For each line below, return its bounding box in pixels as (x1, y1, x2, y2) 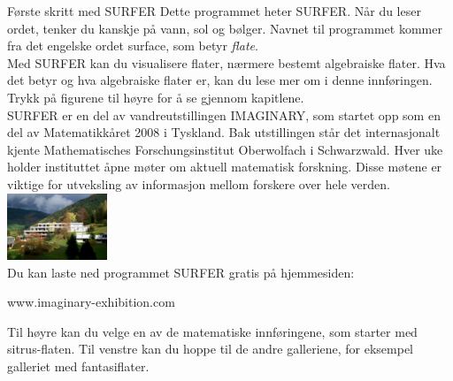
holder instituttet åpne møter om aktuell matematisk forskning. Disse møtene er (7, 157, 442, 176)
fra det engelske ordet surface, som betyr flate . (7, 36, 258, 55)
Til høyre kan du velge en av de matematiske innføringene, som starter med (7, 322, 418, 340)
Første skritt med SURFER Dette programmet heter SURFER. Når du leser (7, 2, 421, 19)
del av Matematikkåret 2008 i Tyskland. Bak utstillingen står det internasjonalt (7, 123, 441, 141)
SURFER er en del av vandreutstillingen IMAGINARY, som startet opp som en (7, 105, 441, 124)
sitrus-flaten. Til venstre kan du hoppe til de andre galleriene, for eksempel (7, 339, 414, 358)
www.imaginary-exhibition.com (7, 293, 175, 311)
